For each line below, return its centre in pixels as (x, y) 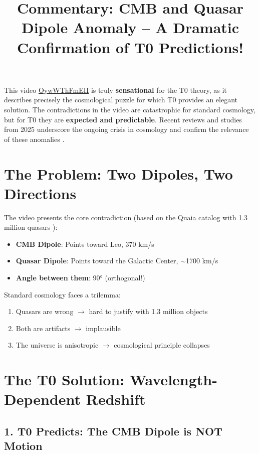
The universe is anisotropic (57, 345)
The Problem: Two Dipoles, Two (118, 173)
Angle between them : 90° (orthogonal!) (80, 277)
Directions (40, 193)
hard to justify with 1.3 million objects (148, 311)
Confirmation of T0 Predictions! (130, 47)
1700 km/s (202, 261)
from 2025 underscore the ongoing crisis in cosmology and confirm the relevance (126, 129)
